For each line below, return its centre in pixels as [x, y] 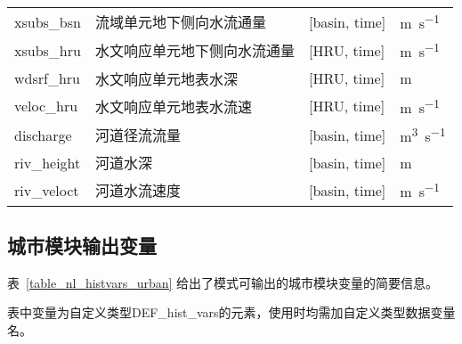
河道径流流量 [138, 135]
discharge [43, 135]
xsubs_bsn [48, 21]
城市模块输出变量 [82, 246]
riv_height [48, 162]
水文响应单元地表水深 [166, 78]
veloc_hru [46, 106]
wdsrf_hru [47, 78]
